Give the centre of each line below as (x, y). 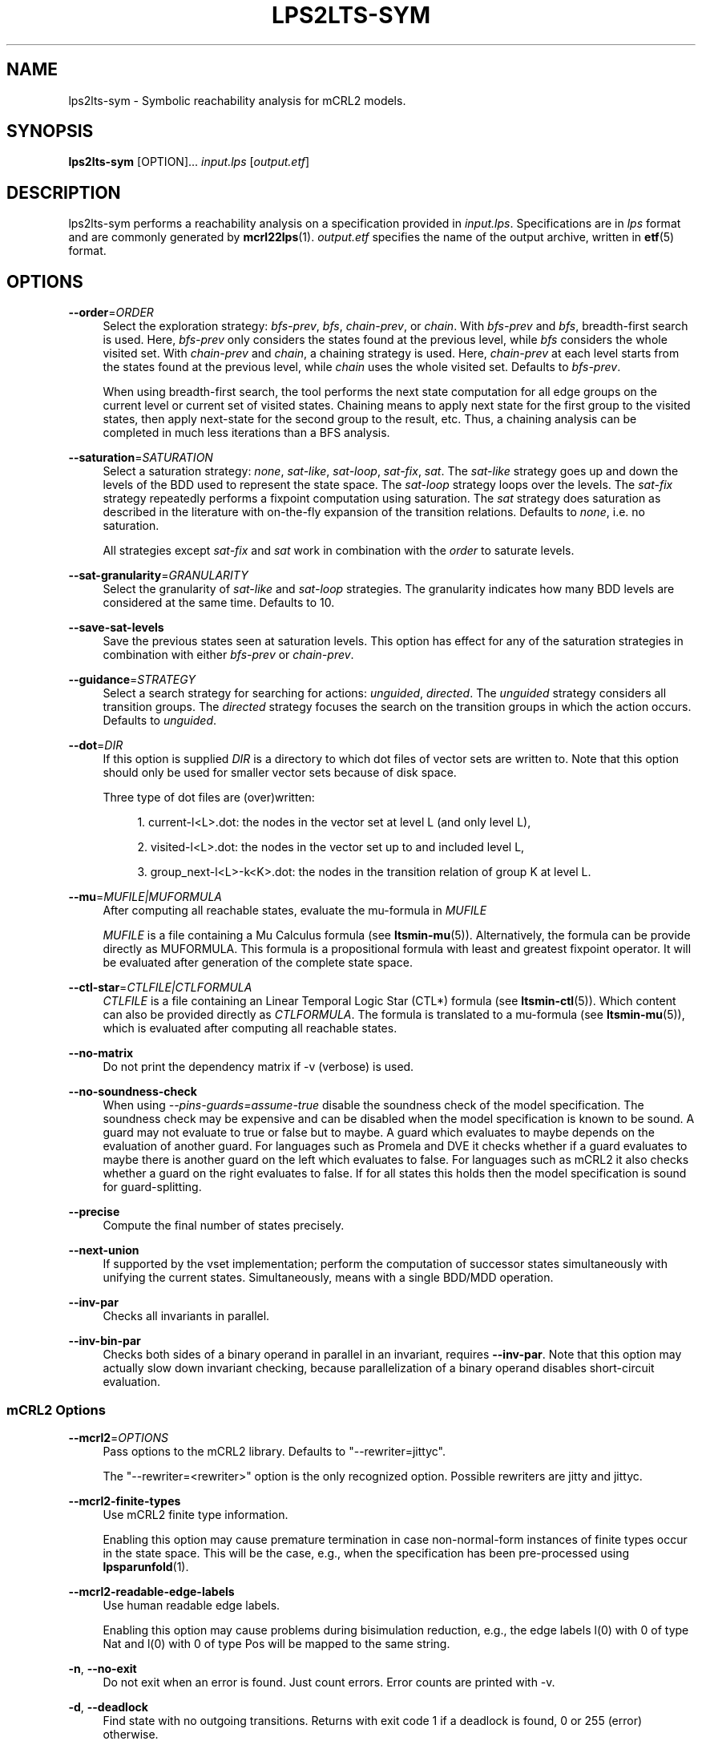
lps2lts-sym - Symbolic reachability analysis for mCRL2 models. (237, 100)
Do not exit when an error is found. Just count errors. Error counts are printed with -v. (329, 1682)
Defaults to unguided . (160, 721)
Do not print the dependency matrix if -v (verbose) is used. (258, 1067)
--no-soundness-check (133, 1092)
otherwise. (131, 1734)
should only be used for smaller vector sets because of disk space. (280, 773)
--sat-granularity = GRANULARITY (158, 576)
